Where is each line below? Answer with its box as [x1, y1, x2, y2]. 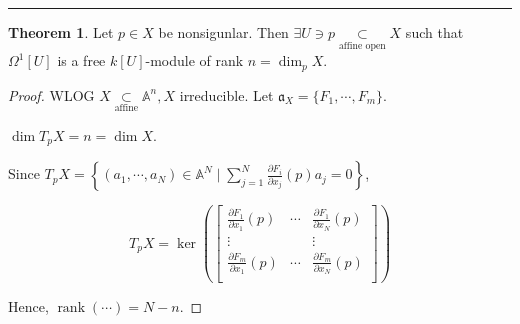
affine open [338, 40, 386, 51]
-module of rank [145, 50, 244, 71]
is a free [57, 50, 106, 71]
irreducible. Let [179, 84, 274, 105]
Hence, [8, 296, 49, 317]
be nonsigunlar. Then [158, 22, 289, 42]
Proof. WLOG [8, 84, 95, 105]
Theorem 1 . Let [8, 22, 114, 42]
